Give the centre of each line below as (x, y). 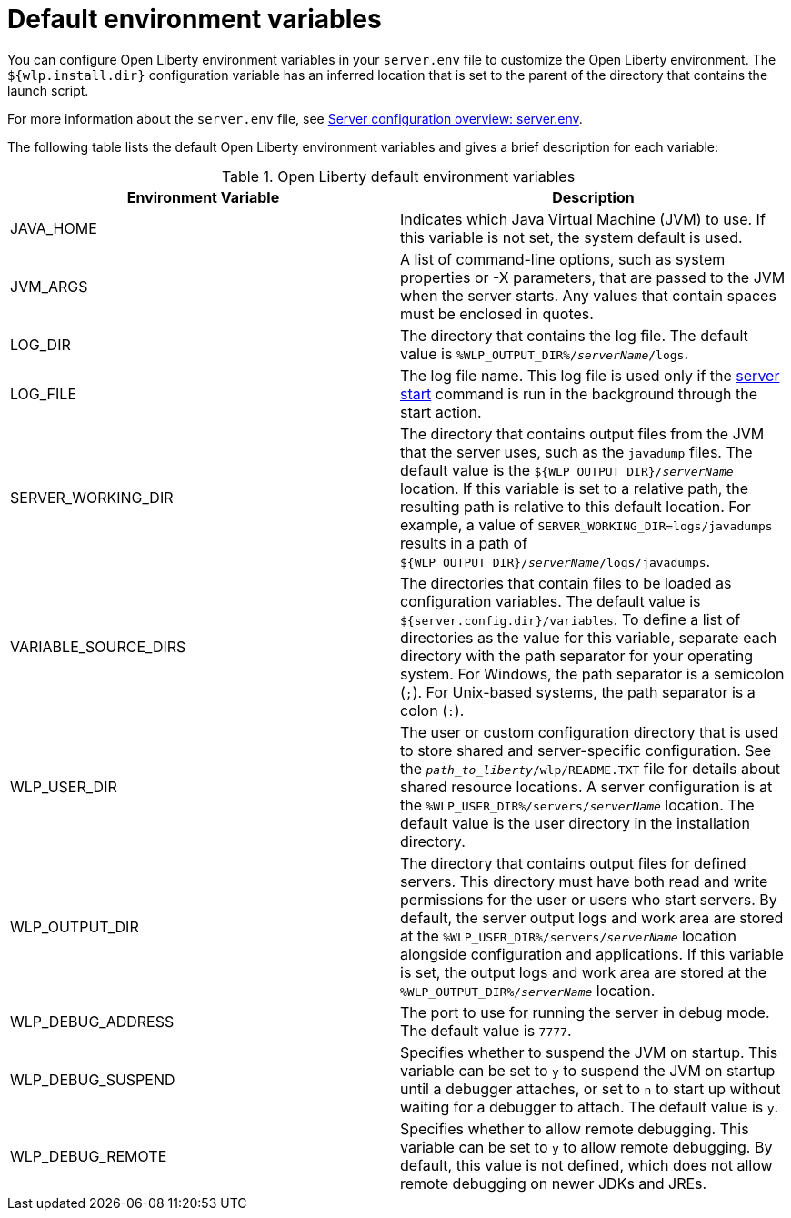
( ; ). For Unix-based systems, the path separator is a (578, 692)
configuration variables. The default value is (551, 601)
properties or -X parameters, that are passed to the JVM (593, 277)
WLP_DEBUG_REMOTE (89, 1156)
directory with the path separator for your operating (576, 655)
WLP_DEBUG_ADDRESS (92, 1021)
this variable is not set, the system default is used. (571, 237)
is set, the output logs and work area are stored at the (584, 972)
